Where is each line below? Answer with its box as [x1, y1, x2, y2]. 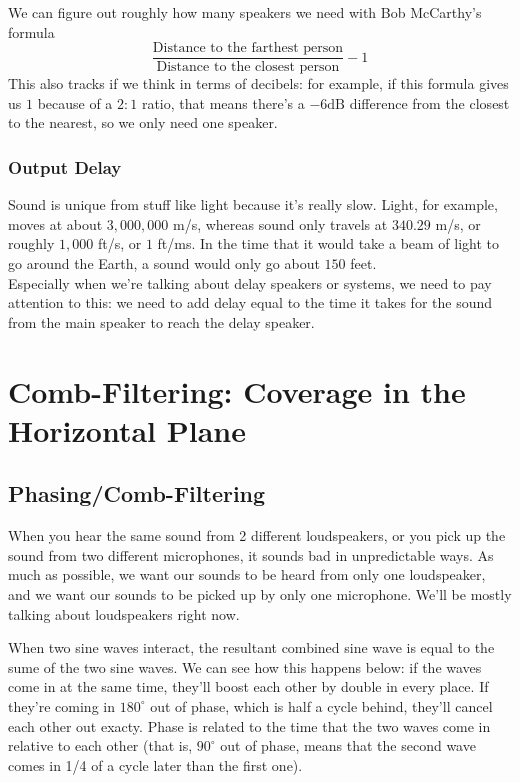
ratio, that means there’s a [141, 92, 305, 113]
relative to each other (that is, [8, 735, 193, 756]
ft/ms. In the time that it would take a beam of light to [157, 233, 500, 254]
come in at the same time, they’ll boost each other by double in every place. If [8, 676, 489, 697]
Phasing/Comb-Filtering [8, 478, 266, 509]
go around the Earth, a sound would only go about [8, 253, 320, 274]
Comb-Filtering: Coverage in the [8, 370, 466, 411]
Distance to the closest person [156, 60, 340, 75]
